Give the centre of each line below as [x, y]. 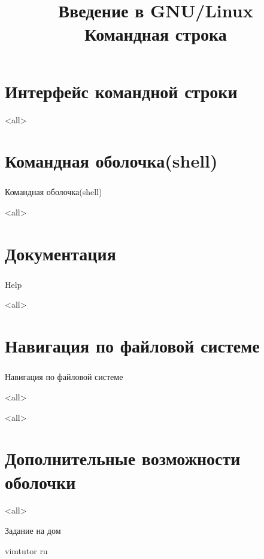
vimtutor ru [26, 550]
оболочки [40, 481]
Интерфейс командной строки [121, 91]
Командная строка [156, 34]
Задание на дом [33, 531]
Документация [60, 253]
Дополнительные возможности [123, 458]
